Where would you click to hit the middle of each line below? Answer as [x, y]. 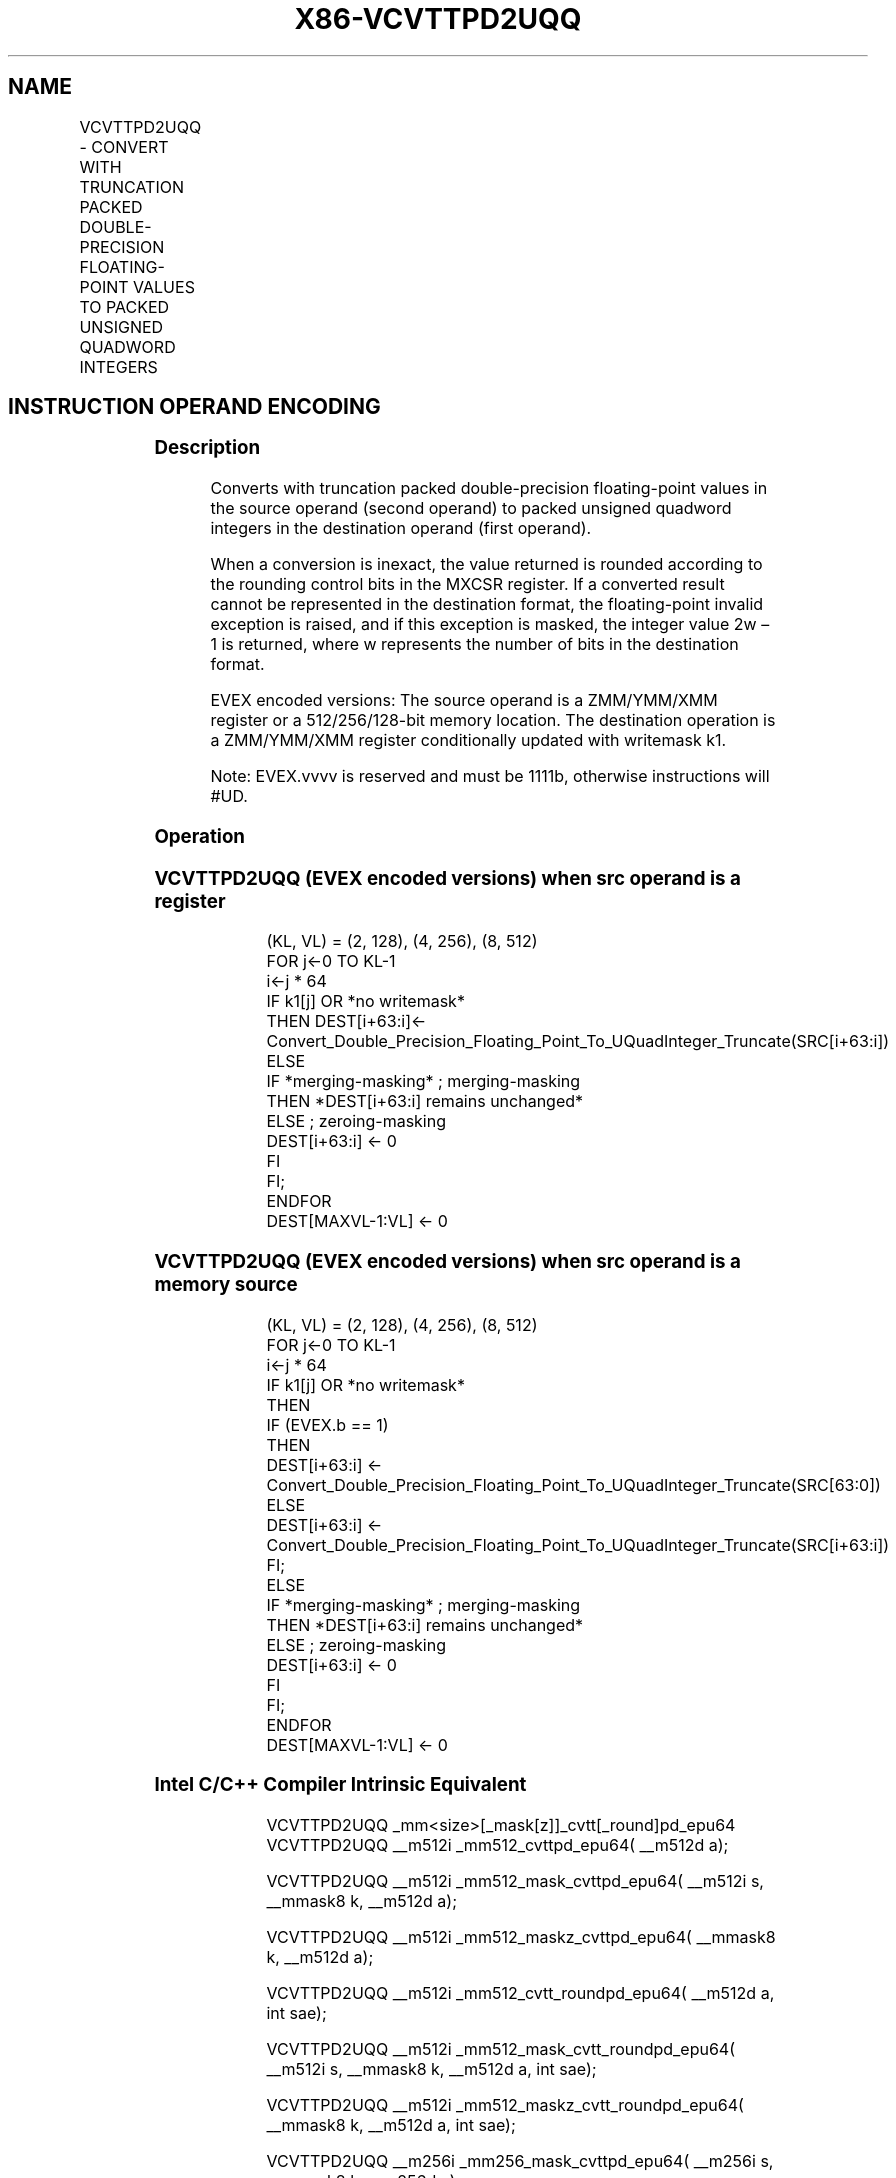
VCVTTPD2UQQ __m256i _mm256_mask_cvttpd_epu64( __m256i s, [520, 2161]
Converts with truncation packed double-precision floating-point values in [489, 488]
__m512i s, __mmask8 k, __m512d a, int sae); [431, 2069]
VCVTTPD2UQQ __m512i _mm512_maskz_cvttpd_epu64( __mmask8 [521, 1937]
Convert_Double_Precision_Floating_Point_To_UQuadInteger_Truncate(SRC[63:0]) [573, 1484]
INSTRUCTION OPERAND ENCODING [194, 407]
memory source [226, 1285]
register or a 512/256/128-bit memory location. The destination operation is [493, 720]
